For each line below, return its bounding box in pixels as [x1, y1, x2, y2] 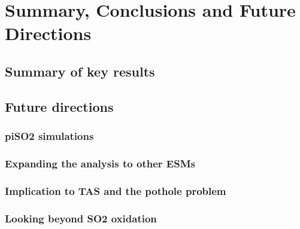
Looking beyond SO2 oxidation [5, 210, 157, 225]
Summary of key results [5, 62, 155, 80]
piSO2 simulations [5, 129, 94, 143]
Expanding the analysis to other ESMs [5, 155, 195, 170]
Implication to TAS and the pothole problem [5, 183, 226, 198]
